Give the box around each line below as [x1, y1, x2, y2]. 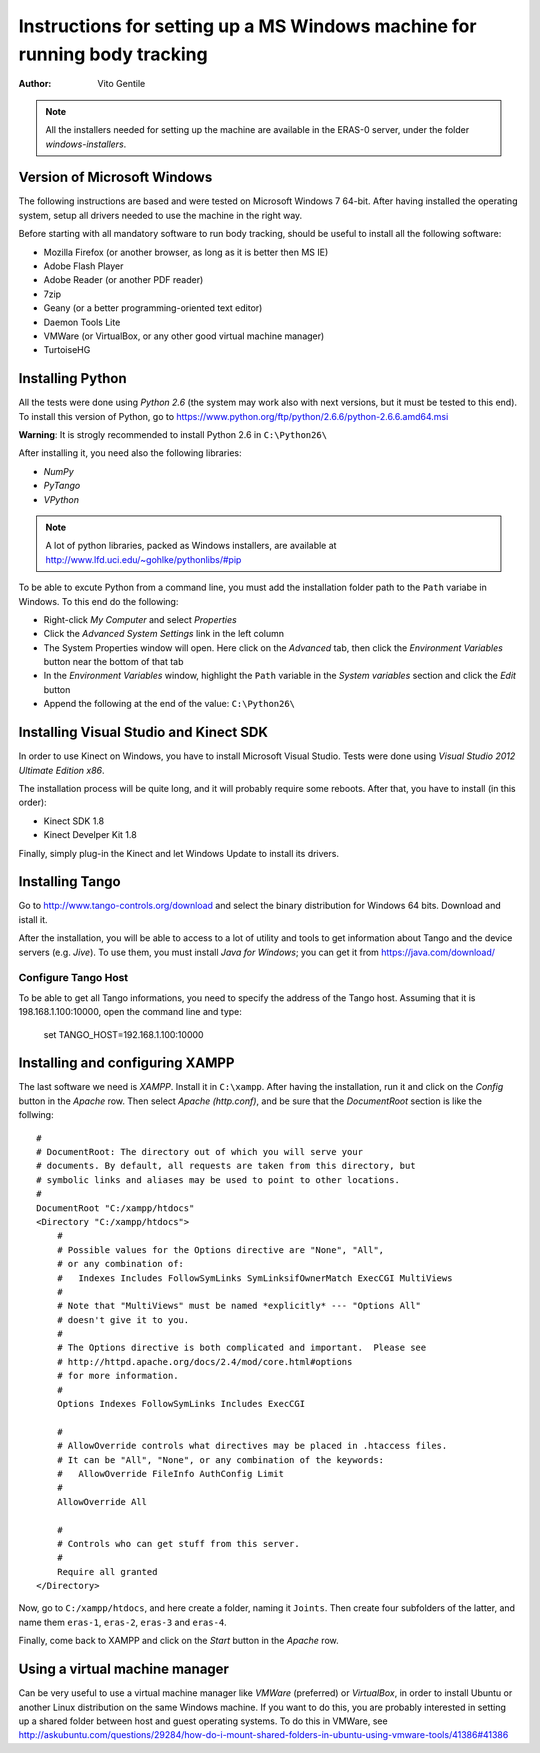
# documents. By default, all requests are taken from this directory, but [36, 1160, 416, 1172]
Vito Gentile [97, 78, 146, 90]
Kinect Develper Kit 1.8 [43, 829, 137, 841]
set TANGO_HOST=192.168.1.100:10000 [43, 1028, 204, 1040]
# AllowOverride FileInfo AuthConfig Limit [56, 1468, 285, 1479]
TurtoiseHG [43, 344, 91, 356]
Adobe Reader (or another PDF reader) [43, 274, 204, 286]
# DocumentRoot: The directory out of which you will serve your [36, 1146, 364, 1157]
